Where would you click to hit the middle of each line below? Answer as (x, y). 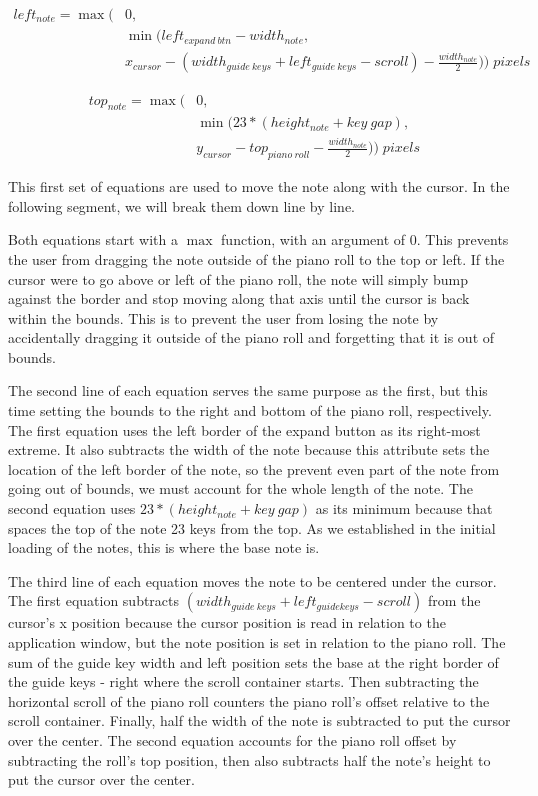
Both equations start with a (93, 239)
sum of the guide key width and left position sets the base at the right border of (253, 661)
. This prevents (462, 239)
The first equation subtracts (94, 600)
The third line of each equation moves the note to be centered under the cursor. (252, 580)
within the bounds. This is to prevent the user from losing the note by (223, 317)
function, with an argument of (313, 239)
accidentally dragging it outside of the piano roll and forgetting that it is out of (251, 337)
